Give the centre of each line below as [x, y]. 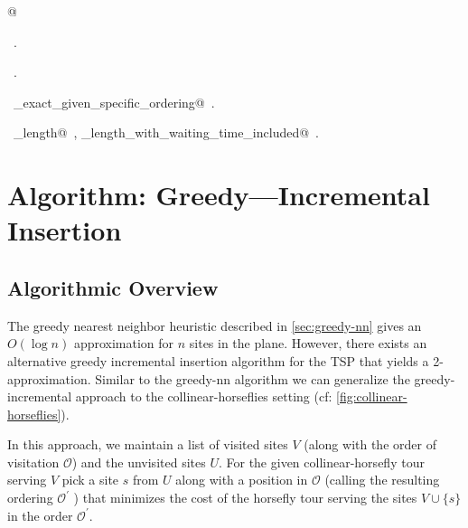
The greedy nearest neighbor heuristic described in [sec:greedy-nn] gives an [215, 325]
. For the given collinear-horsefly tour [321, 462]
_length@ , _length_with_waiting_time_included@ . [166, 132]
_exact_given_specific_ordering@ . [114, 102]
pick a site [90, 480]
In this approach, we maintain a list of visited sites [148, 444]
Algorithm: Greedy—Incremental [219, 195]
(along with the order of [370, 444]
